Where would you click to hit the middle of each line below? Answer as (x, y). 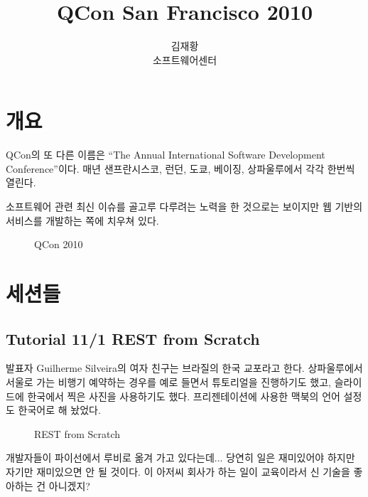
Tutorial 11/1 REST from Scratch (133, 338)
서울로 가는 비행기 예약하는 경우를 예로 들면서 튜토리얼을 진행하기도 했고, (169, 381)
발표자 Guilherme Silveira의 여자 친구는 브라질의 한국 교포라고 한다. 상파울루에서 (184, 368)
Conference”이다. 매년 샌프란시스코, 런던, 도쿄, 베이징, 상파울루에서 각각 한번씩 (180, 168)
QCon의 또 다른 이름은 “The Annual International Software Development (166, 155)
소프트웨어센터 (185, 59)
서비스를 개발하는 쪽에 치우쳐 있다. (82, 220)
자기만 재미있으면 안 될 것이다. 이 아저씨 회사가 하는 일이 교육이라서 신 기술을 (178, 471)
